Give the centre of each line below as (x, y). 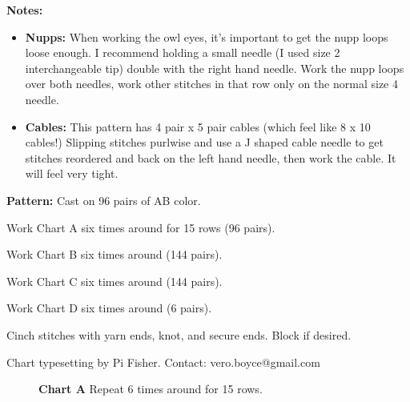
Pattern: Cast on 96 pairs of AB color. (104, 200)
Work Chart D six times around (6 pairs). (109, 308)
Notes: (25, 10)
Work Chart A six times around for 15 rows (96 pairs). (141, 227)
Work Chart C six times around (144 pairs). (115, 281)
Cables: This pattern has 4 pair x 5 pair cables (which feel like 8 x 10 (198, 126)
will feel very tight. (72, 173)
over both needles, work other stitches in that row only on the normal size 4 (211, 84)
